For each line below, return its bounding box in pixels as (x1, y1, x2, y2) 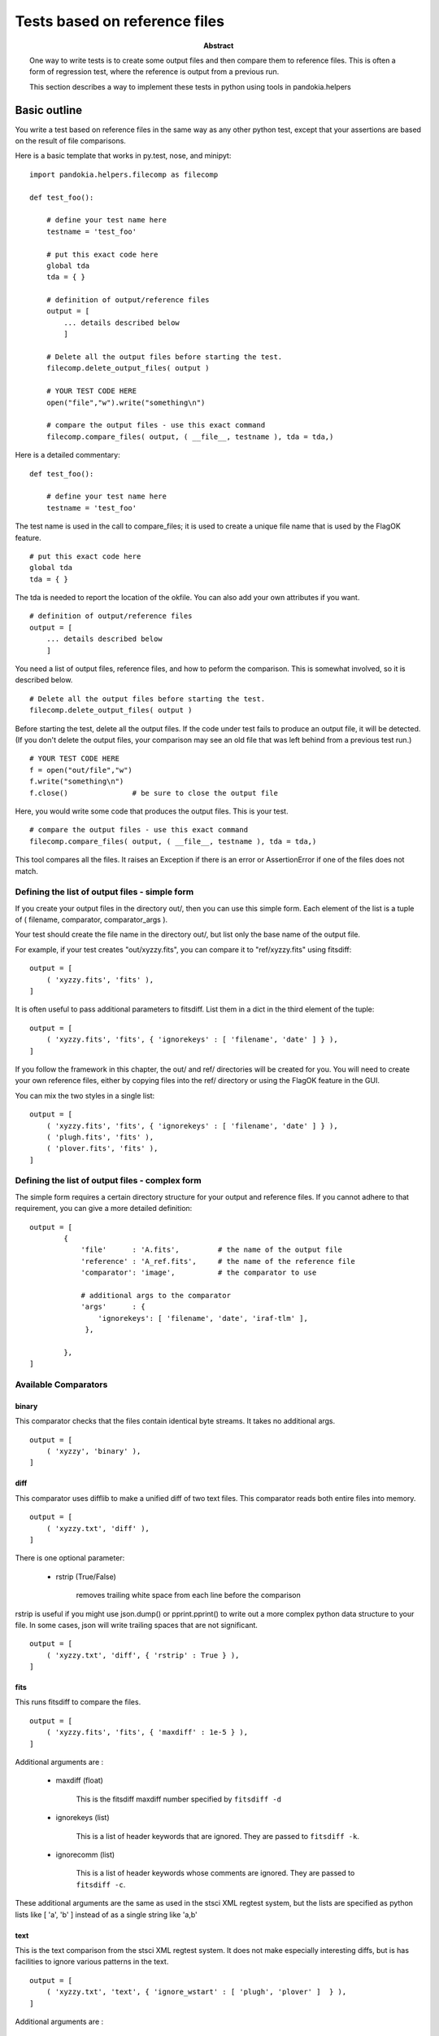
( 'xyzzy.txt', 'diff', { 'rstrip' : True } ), (46, 1650, 240, 1660)
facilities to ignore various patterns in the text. (15, 1957, 169, 1967)
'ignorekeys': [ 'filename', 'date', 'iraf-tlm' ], (98, 1314, 308, 1323)
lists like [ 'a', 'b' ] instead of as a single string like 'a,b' (15, 1910, 198, 1920)
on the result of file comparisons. (15, 136, 126, 146)
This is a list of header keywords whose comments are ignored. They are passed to (76, 1868, 355, 1878)
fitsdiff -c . (76, 1880, 126, 1889)
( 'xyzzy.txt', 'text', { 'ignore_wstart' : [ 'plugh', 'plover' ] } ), (46, 1987, 347, 1997)
